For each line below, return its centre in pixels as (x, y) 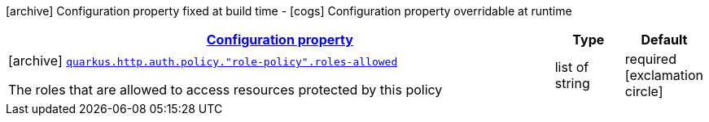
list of (572, 67)
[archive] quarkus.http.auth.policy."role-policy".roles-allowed (203, 61)
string (572, 83)
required (650, 59)
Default (664, 40)
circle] (644, 91)
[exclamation (664, 75)
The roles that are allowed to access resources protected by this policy (225, 90)
